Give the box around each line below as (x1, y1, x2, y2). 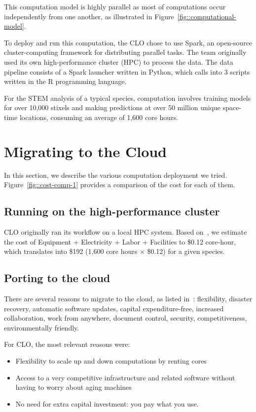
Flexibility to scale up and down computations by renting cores (15, 356, 207, 366)
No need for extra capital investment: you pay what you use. (15, 398, 199, 409)
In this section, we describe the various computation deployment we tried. (4, 169, 227, 180)
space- (222, 102, 242, 113)
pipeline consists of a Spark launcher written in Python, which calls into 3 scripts (4, 66, 250, 77)
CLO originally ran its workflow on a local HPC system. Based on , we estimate (4, 227, 247, 237)
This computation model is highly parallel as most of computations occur (4, 1, 226, 11)
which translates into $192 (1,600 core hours (4, 246, 138, 256)
